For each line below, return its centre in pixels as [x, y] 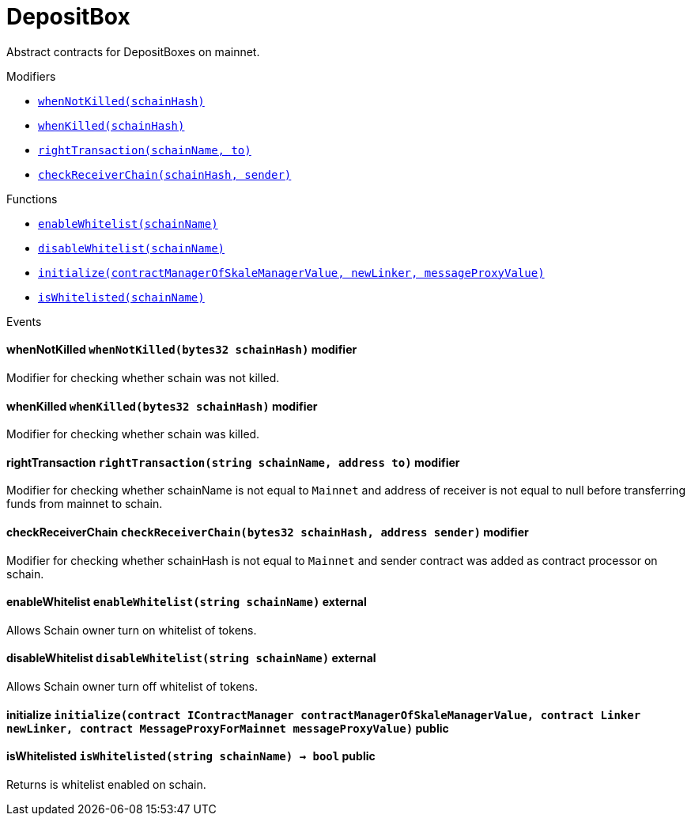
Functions [32, 199]
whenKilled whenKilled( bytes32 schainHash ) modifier [162, 406]
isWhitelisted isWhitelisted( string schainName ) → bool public [191, 756]
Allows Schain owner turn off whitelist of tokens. [132, 687]
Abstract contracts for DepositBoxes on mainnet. [133, 51]
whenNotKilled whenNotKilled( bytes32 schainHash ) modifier [182, 350]
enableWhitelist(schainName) [128, 223]
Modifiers [31, 76]
